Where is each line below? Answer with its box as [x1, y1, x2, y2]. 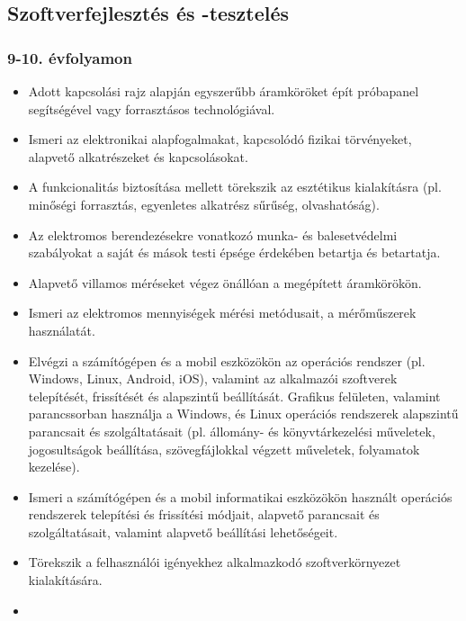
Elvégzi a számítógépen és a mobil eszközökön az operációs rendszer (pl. [28, 351, 426, 370]
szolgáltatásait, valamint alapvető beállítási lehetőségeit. [28, 522, 338, 541]
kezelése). [28, 457, 80, 476]
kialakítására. [28, 571, 103, 589]
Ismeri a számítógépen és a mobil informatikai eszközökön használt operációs [28, 487, 453, 506]
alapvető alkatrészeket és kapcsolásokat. [28, 147, 248, 166]
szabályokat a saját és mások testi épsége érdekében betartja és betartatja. [28, 243, 441, 262]
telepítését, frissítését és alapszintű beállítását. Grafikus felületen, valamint [28, 386, 441, 405]
